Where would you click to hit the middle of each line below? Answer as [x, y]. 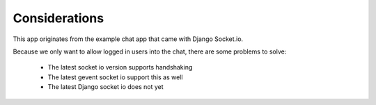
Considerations [58, 18]
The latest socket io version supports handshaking [120, 67]
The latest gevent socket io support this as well [115, 77]
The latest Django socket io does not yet [105, 87]
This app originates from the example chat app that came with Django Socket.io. [128, 39]
